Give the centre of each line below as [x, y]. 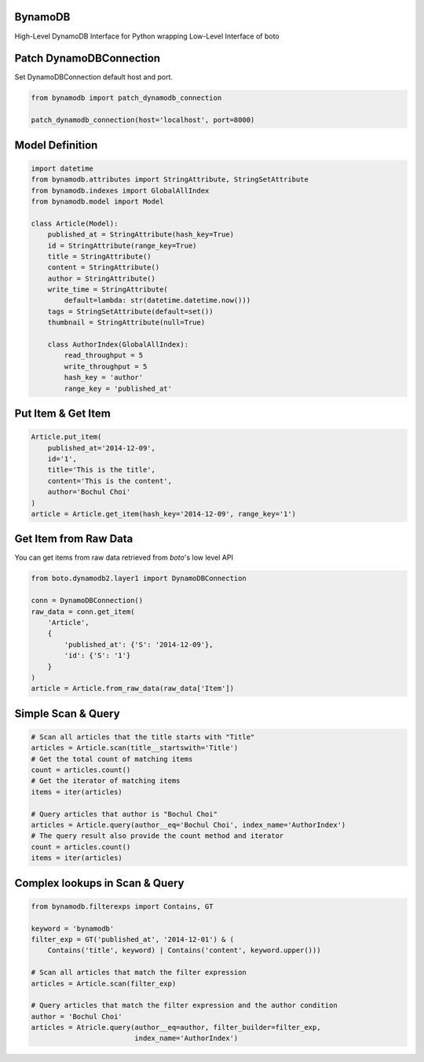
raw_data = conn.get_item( [83, 612]
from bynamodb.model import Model [97, 201]
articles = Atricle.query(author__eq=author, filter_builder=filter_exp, [176, 1027]
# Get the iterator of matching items [106, 781]
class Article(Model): [75, 223]
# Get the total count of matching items [112, 759]
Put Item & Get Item [63, 413]
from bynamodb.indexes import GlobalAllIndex [120, 190]
